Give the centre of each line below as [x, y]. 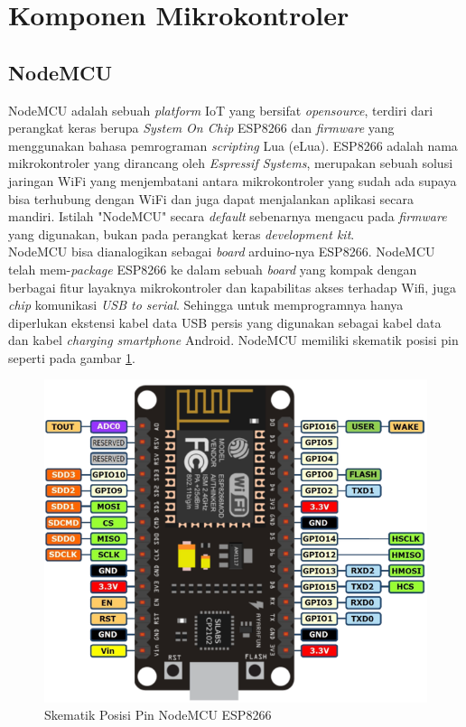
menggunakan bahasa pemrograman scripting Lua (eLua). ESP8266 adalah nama [233, 145]
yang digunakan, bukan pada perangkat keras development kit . [182, 233]
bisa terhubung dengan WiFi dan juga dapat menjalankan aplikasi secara [211, 198]
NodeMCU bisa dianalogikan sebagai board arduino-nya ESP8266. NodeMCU [222, 252]
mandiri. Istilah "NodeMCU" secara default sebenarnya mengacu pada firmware [228, 216]
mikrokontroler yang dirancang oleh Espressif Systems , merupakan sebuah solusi [231, 163]
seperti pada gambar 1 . [72, 357]
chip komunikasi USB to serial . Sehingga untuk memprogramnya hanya [206, 305]
